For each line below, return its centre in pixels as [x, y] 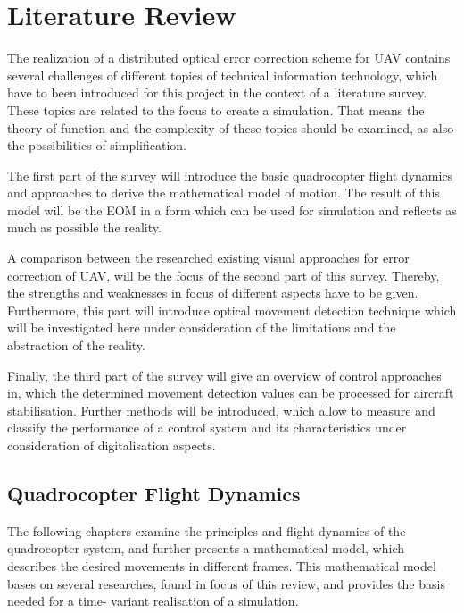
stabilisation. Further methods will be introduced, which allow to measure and [221, 410]
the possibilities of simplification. [97, 145]
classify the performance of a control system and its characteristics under [207, 428]
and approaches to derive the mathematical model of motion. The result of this [224, 193]
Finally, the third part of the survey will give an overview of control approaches [224, 375]
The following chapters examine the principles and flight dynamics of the [207, 530]
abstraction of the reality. [76, 345]
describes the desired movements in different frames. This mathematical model [222, 565]
